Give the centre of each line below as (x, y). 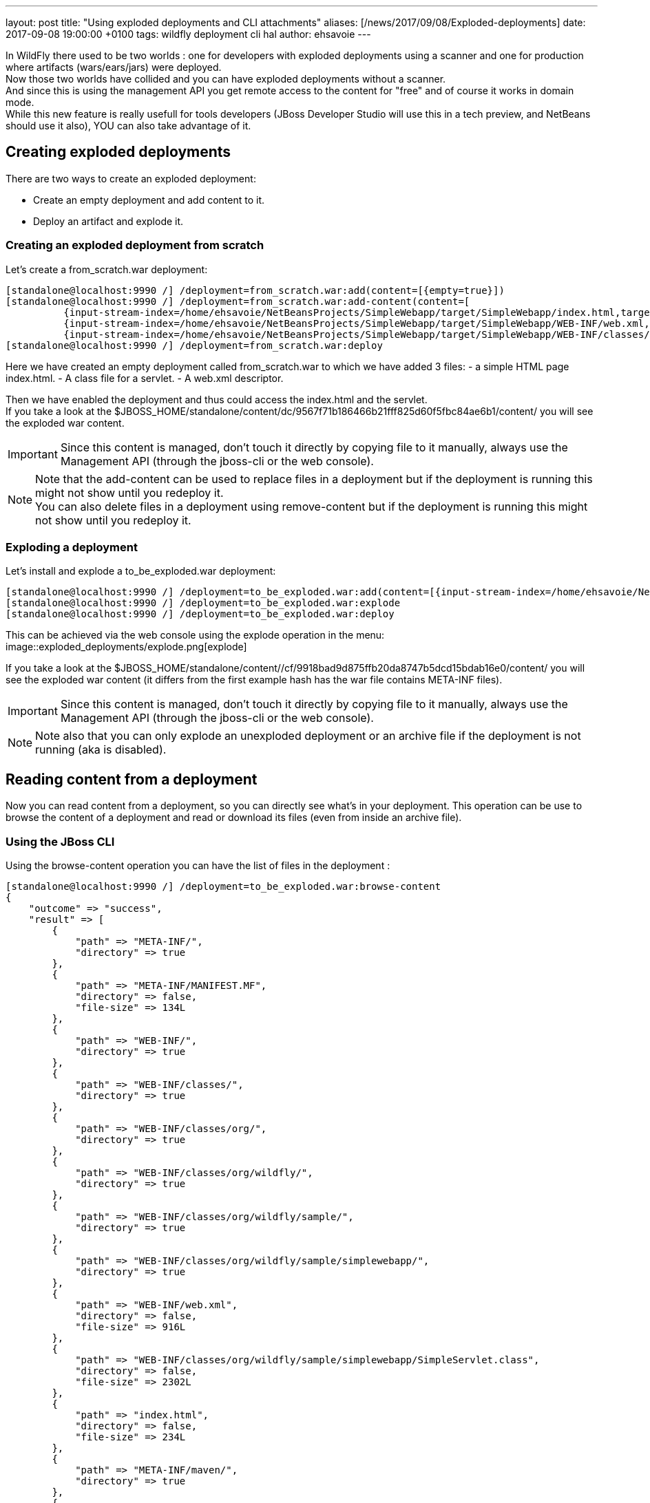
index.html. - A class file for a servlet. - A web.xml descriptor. (145, 378)
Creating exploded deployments (118, 152)
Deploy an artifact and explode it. (108, 221)
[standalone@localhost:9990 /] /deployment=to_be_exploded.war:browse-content (223, 886)
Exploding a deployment (72, 547)
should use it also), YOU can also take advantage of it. (128, 126)
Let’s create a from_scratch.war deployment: (107, 269)
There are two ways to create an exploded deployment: (131, 178)
